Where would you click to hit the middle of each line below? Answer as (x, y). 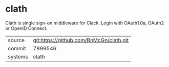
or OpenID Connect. (26, 28)
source (16, 40)
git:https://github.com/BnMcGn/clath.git (81, 40)
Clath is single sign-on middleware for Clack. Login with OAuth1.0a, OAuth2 (85, 23)
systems (18, 56)
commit (17, 48)
